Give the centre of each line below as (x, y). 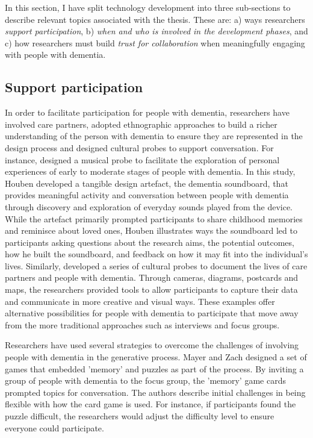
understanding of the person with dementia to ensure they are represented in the (154, 136)
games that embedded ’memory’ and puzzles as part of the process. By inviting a (154, 368)
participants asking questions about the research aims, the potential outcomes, (150, 242)
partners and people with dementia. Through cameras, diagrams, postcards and (152, 277)
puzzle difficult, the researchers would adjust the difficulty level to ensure (140, 416)
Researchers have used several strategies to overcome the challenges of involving (152, 345)
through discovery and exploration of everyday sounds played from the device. (149, 206)
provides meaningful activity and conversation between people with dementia (147, 195)
